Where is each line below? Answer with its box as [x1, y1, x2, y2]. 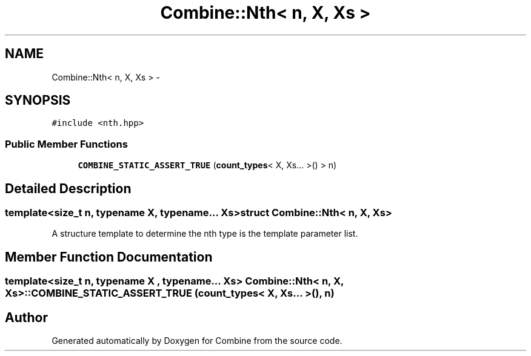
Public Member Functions [5, 137, 128, 150]
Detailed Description [5, 180, 132, 196]
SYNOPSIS [5, 93, 71, 108]
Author [5, 309, 48, 325]
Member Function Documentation [5, 249, 213, 265]
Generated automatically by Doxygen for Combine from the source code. [52, 335, 342, 346]
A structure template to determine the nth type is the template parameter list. [52, 228, 358, 239]
